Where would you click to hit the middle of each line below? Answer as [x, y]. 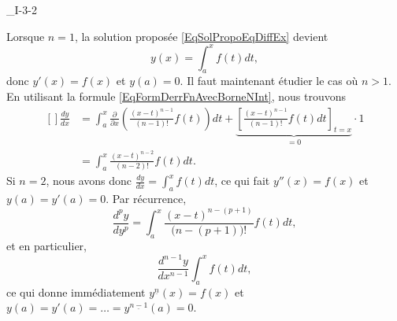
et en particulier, [46, 246]
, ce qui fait [242, 181]
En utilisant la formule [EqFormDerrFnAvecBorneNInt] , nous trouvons [176, 96]
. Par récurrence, [146, 198]
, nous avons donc [89, 181]
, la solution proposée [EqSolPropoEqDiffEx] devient [201, 36]
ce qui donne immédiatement [76, 291]
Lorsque [26, 36]
